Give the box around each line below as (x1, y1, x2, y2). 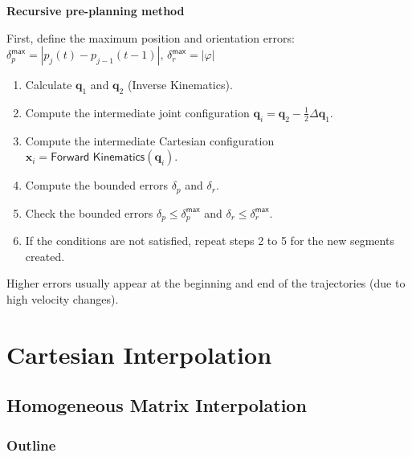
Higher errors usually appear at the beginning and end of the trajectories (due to (6, 275, 406, 292)
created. (25, 247, 65, 264)
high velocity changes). (6, 291, 119, 308)
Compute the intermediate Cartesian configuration (25, 132, 275, 149)
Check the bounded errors (25, 204, 153, 221)
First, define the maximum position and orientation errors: (6, 29, 295, 46)
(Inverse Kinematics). (127, 76, 233, 93)
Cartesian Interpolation (6, 337, 272, 370)
